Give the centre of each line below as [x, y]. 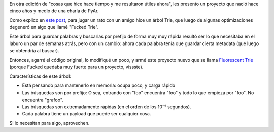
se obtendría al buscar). [34, 51]
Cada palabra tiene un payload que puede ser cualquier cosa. [87, 114]
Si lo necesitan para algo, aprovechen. [49, 123]
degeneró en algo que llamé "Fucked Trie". [54, 27]
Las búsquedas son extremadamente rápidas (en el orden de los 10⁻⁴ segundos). [107, 107]
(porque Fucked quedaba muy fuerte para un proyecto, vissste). [76, 67]
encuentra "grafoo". [43, 100]
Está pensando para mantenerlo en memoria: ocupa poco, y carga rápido [98, 85]
